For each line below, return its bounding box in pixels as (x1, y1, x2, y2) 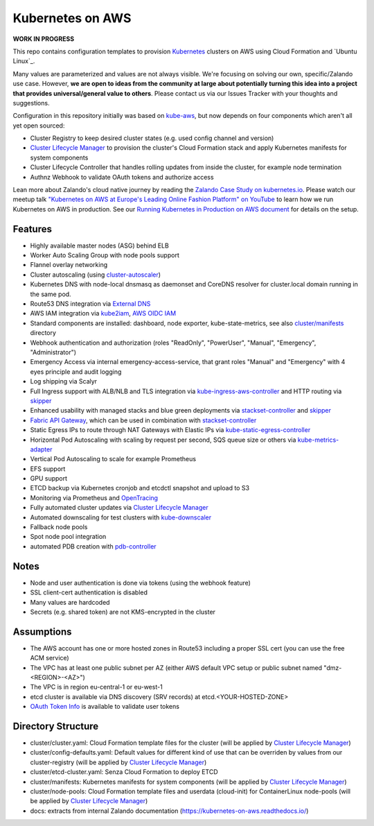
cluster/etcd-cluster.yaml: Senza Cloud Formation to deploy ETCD (30, 768, 218, 776)
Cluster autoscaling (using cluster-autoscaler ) (30, 270, 161, 279)
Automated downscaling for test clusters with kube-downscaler (30, 513, 212, 522)
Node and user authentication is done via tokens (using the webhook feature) (30, 578, 251, 587)
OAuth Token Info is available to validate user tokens (30, 703, 180, 711)
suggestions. (12, 98, 50, 107)
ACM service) (30, 654, 69, 662)
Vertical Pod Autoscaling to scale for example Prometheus (30, 455, 197, 463)
